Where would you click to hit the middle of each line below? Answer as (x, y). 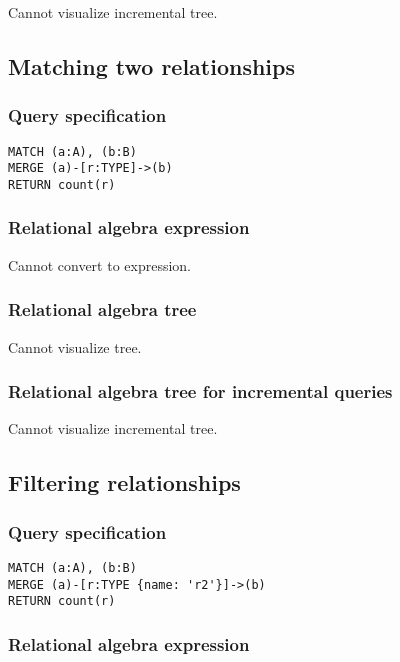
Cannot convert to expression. (100, 264)
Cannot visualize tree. (75, 346)
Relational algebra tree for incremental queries (200, 391)
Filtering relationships (124, 482)
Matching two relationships (152, 65)
